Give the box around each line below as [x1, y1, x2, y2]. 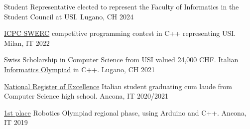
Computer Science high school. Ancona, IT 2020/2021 [4, 91, 168, 101]
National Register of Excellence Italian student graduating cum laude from [4, 81, 233, 91]
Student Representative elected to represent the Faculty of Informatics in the [4, 1, 239, 11]
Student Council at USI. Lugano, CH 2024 [4, 11, 134, 21]
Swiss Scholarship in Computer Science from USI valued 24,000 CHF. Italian [4, 54, 239, 65]
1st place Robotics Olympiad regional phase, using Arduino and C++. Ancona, [4, 107, 247, 118]
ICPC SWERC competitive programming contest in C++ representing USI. [4, 28, 236, 38]
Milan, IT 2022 [4, 37, 50, 48]
